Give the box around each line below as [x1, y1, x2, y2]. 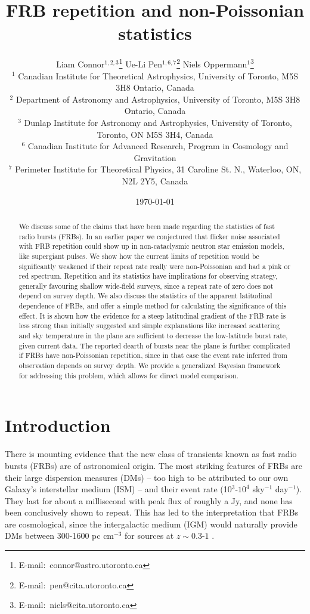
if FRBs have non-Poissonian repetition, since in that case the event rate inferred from [18, 350, 287, 360]
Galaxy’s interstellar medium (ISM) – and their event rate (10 [5, 483, 232, 495]
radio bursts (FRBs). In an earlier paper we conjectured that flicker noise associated [18, 231, 280, 241]
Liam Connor [56, 57, 105, 70]
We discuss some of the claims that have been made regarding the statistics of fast [18, 221, 275, 231]
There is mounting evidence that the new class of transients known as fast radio [5, 448, 297, 460]
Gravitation [134, 151, 176, 163]
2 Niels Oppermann [176, 56, 247, 70]
